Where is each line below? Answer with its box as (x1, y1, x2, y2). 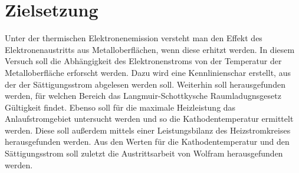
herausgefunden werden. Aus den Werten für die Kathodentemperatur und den (5, 135, 290, 148)
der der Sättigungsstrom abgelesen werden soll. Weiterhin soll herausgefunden (5, 78, 285, 90)
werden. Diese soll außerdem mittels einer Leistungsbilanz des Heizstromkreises (5, 124, 291, 136)
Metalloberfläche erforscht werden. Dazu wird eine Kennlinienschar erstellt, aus (5, 66, 291, 78)
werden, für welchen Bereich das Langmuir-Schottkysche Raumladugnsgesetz (5, 89, 281, 102)
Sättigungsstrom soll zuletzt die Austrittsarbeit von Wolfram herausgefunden (5, 147, 283, 159)
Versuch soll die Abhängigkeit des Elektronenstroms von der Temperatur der (5, 55, 282, 67)
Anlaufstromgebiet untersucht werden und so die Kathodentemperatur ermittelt (5, 112, 294, 125)
